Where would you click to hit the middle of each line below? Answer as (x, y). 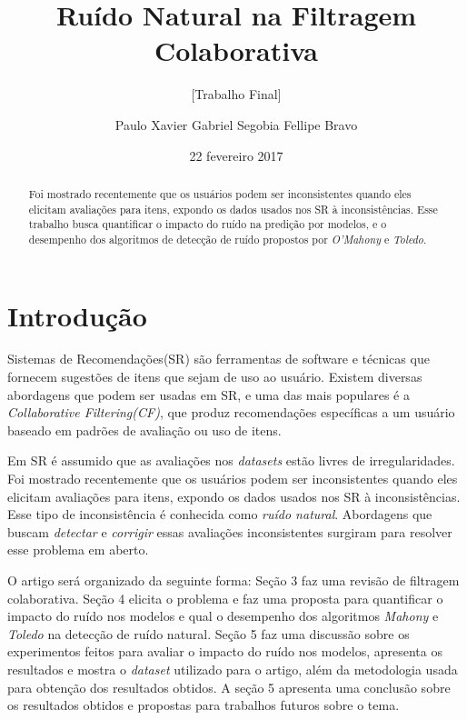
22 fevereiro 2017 (236, 155)
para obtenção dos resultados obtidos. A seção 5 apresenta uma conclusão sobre (229, 687)
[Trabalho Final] (236, 94)
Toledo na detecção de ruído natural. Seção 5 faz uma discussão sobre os (209, 633)
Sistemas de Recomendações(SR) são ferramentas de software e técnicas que (219, 359)
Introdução (77, 315)
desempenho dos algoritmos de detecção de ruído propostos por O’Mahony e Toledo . (228, 239)
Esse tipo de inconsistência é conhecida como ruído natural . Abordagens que (220, 514)
